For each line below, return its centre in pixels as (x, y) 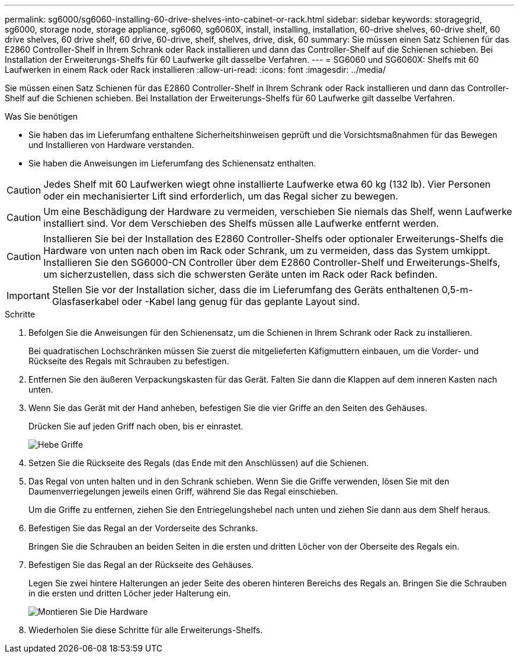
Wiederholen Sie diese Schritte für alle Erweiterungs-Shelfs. (146, 630)
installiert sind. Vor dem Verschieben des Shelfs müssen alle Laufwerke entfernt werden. (241, 223)
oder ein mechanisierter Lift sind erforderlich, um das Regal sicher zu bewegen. (221, 196)
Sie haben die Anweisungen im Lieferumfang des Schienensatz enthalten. (172, 163)
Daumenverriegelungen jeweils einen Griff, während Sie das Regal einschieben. (183, 491)
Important (28, 296)
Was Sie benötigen (41, 116)
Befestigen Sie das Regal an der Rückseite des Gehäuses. (141, 565)
